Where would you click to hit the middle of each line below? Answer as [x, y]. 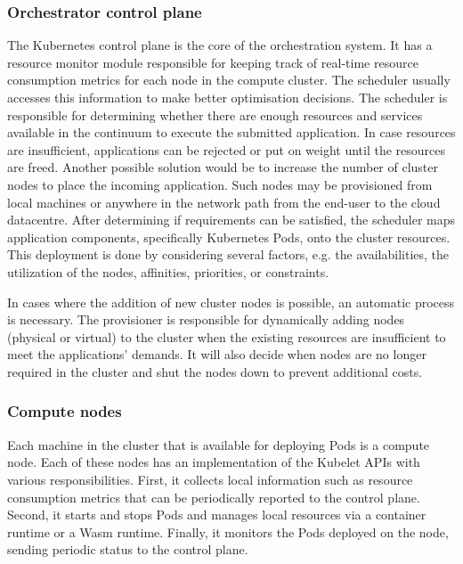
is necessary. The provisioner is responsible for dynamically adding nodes [206, 319]
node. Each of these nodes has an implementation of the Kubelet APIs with [214, 462]
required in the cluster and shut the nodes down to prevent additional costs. [215, 371]
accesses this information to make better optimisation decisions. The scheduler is [227, 97]
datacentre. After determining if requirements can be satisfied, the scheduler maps [231, 220]
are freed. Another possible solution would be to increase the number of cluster [223, 167]
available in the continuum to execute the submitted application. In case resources [231, 132]
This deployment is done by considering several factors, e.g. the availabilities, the [228, 254]
